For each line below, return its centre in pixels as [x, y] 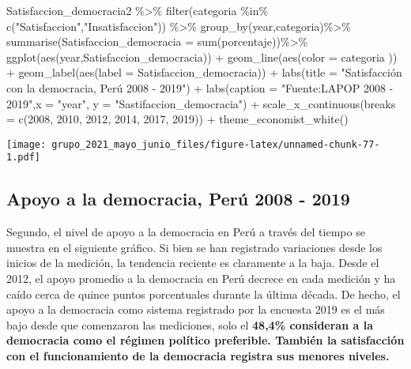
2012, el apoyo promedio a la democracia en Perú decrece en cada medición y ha [201, 279]
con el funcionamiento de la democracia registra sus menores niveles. [198, 356]
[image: [26, 144]
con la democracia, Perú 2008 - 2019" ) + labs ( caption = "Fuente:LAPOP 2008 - [200, 87]
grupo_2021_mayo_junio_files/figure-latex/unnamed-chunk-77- [216, 144]
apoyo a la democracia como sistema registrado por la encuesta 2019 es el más [196, 309]
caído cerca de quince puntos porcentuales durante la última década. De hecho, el [204, 294]
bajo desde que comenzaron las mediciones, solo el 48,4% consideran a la [190, 324]
